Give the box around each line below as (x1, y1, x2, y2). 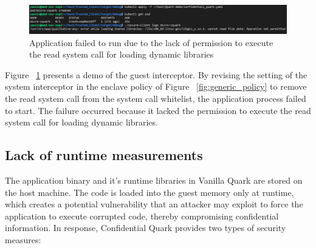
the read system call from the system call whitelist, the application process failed (5, 92, 306, 104)
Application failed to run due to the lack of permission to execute (29, 36, 273, 49)
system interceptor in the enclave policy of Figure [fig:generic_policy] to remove (5, 80, 307, 93)
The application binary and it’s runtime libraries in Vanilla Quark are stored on (5, 173, 303, 186)
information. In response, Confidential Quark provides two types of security (5, 221, 286, 234)
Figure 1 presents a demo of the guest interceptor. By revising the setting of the (5, 68, 307, 81)
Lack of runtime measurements (5, 146, 203, 164)
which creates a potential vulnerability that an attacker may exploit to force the (5, 198, 303, 210)
